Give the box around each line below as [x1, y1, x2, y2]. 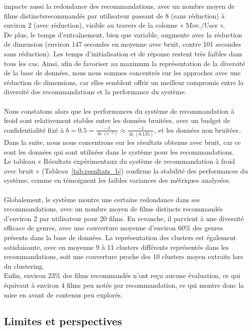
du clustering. [4, 261, 45, 271]
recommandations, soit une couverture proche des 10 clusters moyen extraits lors [4, 251, 243, 261]
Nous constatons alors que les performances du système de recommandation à [4, 105, 235, 116]
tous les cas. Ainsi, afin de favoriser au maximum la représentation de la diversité [4, 58, 245, 68]
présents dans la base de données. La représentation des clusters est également [4, 232, 236, 242]
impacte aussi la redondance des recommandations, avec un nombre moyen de [4, 1, 235, 11]
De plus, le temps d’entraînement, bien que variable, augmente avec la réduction [4, 29, 242, 39]
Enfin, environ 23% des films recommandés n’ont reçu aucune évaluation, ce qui [4, 270, 240, 280]
